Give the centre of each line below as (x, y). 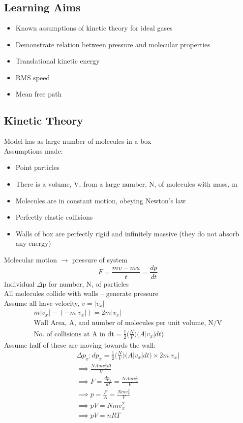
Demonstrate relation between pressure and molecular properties (113, 44)
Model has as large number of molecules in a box (78, 141)
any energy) (33, 243)
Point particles (37, 167)
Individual (19, 283)
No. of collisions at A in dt (74, 334)
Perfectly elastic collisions (54, 217)
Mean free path (39, 94)
